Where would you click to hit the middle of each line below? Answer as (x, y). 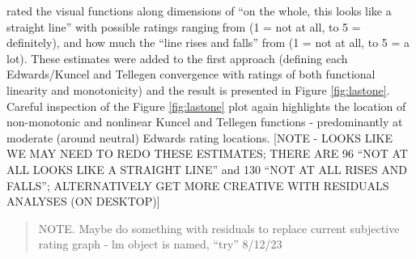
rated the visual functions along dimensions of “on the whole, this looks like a (199, 11)
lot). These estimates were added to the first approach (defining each (177, 58)
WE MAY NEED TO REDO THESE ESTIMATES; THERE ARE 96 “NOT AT (207, 153)
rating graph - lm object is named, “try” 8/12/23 (160, 244)
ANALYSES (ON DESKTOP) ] (83, 201)
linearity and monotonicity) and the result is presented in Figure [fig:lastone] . (198, 89)
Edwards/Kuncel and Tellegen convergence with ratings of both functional (191, 74)
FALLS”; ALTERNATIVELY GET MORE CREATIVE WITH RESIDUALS (198, 185)
